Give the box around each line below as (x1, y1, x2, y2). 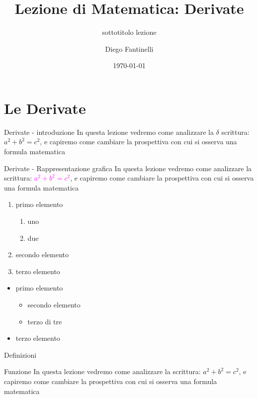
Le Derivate (4, 98, 86, 118)
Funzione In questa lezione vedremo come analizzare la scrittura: (4, 366, 201, 377)
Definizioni (4, 349, 37, 360)
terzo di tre (27, 316, 62, 326)
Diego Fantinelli (105, 43, 154, 54)
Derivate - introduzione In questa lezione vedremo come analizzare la (4, 126, 214, 137)
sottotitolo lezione (102, 27, 157, 37)
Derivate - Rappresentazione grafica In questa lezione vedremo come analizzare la (4, 163, 252, 173)
